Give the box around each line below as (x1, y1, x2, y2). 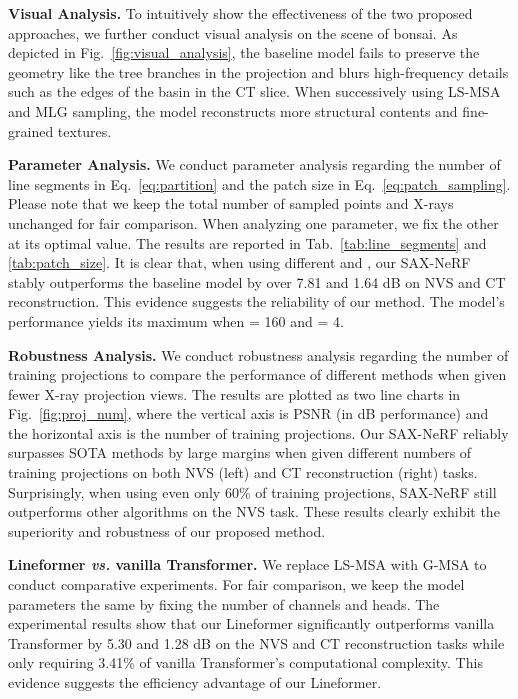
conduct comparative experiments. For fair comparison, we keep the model (8, 574, 465, 595)
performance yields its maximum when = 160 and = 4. (8, 310, 344, 331)
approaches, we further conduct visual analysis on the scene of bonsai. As (8, 22, 458, 43)
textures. (57, 120, 112, 141)
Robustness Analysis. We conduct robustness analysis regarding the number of (8, 344, 509, 365)
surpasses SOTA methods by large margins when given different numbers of (8, 442, 472, 463)
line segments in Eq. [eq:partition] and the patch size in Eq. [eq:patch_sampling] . (8, 173, 511, 194)
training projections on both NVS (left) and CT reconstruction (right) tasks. (8, 462, 478, 483)
